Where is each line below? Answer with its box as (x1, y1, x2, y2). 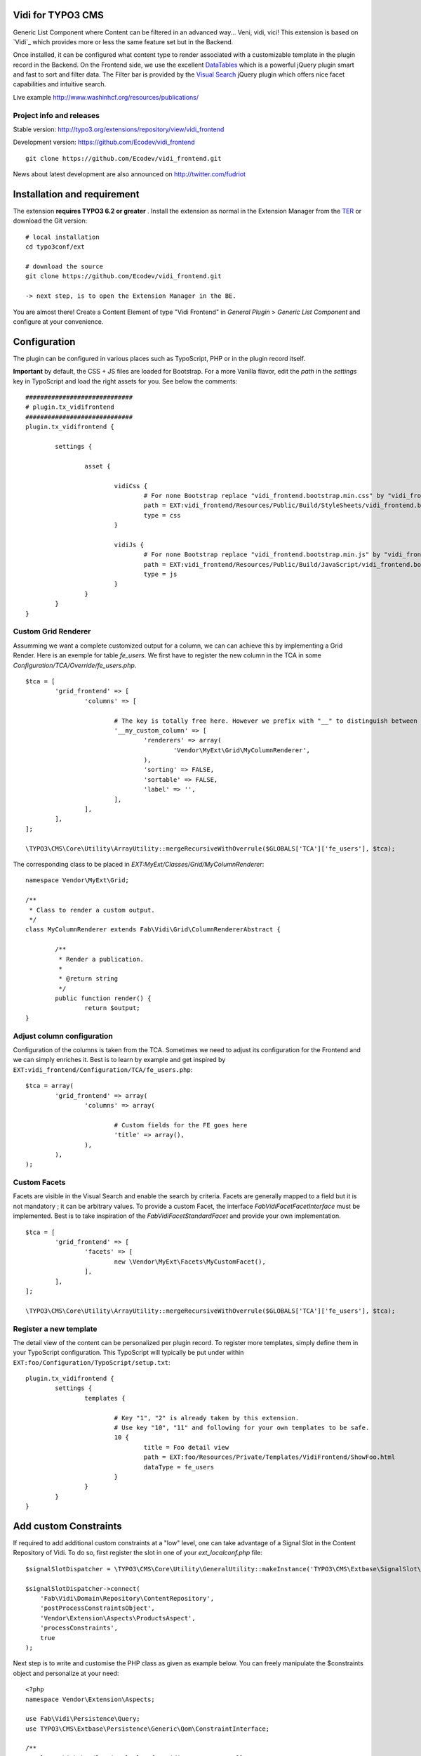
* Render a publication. (58, 955, 144, 963)
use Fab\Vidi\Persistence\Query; (25, 1715, 140, 1723)
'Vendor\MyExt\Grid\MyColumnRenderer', (173, 746, 311, 754)
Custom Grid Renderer (13, 627, 91, 636)
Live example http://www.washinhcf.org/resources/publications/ (13, 93, 199, 101)
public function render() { (55, 995, 152, 1002)
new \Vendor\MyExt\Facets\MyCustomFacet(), (114, 1257, 266, 1266)
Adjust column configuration (13, 1031, 114, 1041)
